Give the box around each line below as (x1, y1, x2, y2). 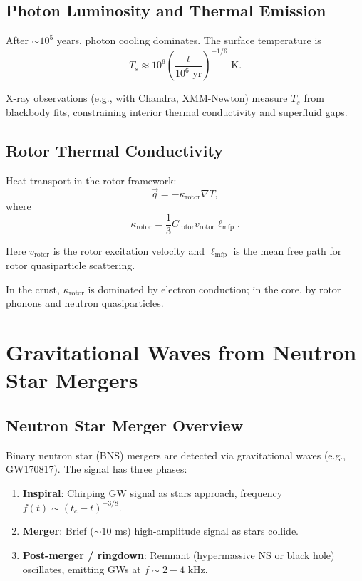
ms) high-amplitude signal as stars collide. (115, 523, 299, 538)
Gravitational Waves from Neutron (6, 337, 357, 367)
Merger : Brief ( (22, 523, 94, 538)
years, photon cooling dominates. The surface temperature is (56, 33, 321, 48)
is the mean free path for (233, 243, 342, 258)
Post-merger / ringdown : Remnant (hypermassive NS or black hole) (22, 548, 335, 562)
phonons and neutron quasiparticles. (6, 295, 164, 310)
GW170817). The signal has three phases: (6, 461, 187, 476)
